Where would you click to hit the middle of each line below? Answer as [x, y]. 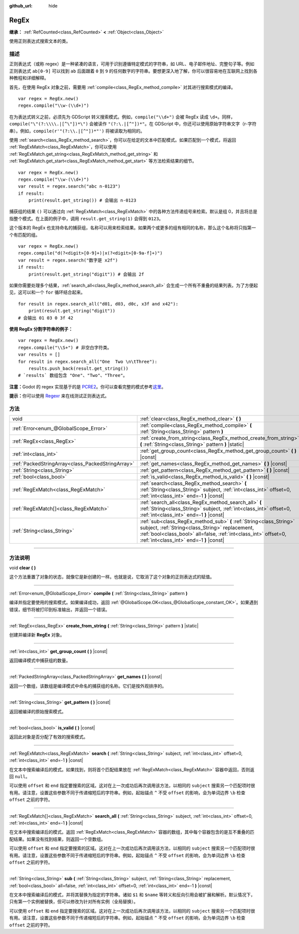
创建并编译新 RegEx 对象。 [37, 635]
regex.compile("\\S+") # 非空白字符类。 [65, 347]
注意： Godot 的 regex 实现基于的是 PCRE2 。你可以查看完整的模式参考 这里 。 [88, 386]
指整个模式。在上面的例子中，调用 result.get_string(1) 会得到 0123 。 [86, 218]
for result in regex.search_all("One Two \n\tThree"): [88, 361]
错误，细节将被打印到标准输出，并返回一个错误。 [59, 610]
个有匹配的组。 [24, 235]
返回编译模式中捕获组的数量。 [40, 660]
